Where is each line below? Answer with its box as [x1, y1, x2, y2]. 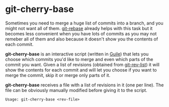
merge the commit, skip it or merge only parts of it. [5, 72, 111, 78]
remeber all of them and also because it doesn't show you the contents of [5, 36, 158, 42]
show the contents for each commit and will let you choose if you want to [5, 66, 157, 73]
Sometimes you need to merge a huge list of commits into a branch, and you [5, 20, 163, 26]
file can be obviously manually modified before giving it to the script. [5, 87, 147, 93]
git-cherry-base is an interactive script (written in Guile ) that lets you [5, 51, 149, 57]
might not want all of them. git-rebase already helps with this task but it [5, 25, 153, 31]
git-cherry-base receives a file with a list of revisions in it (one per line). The [5, 81, 164, 88]
